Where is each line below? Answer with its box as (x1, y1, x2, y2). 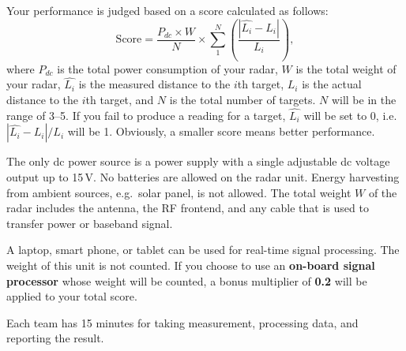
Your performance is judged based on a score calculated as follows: (6, 2, 329, 18)
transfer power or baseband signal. (6, 215, 173, 231)
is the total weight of (295, 60, 397, 77)
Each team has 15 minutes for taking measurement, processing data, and (6, 314, 359, 330)
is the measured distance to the (78, 76, 231, 92)
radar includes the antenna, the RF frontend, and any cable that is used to (6, 200, 369, 216)
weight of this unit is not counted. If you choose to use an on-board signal (6, 256, 375, 273)
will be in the (331, 91, 397, 107)
